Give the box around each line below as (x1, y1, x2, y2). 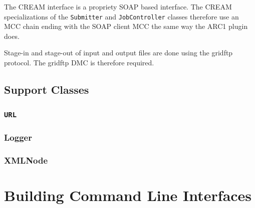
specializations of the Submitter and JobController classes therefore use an (4, 11, 239, 21)
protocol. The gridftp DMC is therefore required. (4, 57, 154, 68)
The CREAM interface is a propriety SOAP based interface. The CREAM (4, 1, 232, 11)
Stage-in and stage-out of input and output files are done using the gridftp (4, 47, 233, 58)
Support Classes (4, 82, 89, 97)
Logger (4, 131, 32, 143)
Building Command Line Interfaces (4, 185, 252, 205)
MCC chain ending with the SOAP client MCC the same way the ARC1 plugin (4, 21, 248, 31)
